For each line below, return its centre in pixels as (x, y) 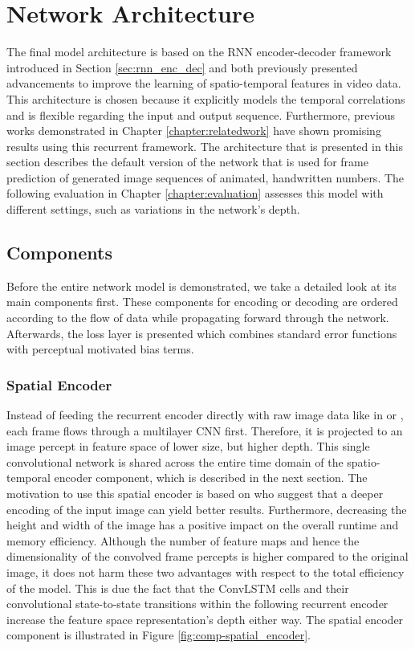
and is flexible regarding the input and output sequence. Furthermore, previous (201, 114)
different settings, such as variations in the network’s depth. (153, 209)
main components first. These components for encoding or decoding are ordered (202, 302)
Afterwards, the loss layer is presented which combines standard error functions (202, 333)
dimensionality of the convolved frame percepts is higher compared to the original (207, 556)
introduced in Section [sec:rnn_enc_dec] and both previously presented (182, 67)
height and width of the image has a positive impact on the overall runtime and (203, 525)
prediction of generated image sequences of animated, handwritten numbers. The (205, 177)
